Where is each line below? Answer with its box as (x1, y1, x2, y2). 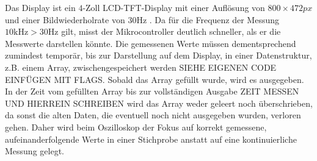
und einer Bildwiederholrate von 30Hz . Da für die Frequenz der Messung (5, 13, 280, 26)
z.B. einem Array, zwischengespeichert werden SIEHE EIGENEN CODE (5, 60, 277, 73)
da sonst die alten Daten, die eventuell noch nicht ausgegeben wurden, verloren (5, 109, 301, 121)
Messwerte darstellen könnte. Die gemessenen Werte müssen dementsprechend (5, 37, 296, 49)
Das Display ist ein (5, 1, 76, 13)
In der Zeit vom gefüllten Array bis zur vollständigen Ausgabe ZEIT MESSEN (5, 85, 299, 98)
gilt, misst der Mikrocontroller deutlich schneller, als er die (61, 25, 281, 38)
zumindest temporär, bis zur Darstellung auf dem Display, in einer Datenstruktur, (5, 49, 312, 62)
